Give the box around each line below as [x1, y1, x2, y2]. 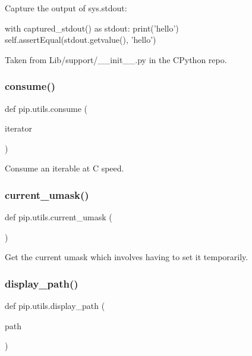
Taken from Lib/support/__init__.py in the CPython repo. [5, 53, 227, 65]
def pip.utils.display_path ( [5, 299, 105, 312]
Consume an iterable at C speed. [5, 162, 124, 174]
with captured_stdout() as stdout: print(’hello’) [5, 21, 179, 34]
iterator [5, 122, 32, 135]
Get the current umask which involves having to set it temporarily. [5, 251, 248, 263]
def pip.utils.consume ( [5, 102, 88, 114]
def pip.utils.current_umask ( [5, 211, 112, 223]
